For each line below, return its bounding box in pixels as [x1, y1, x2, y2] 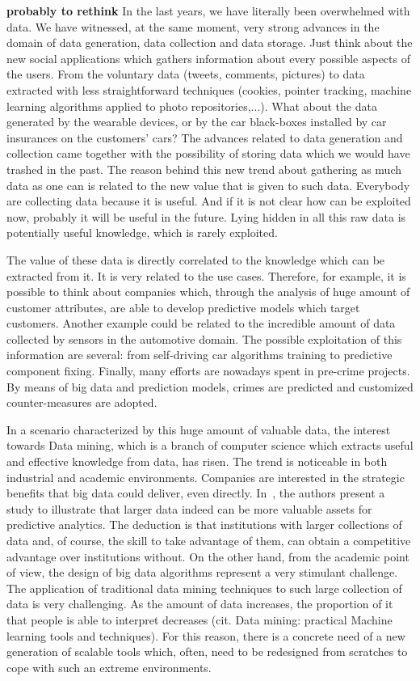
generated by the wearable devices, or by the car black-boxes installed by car [6, 113, 387, 130]
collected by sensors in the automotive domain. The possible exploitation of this [6, 330, 402, 347]
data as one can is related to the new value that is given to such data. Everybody [6, 176, 410, 193]
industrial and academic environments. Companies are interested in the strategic [6, 468, 405, 485]
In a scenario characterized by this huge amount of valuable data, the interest [6, 421, 391, 438]
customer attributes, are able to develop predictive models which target [6, 298, 360, 315]
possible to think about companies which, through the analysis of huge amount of [6, 283, 410, 300]
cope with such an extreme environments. [6, 658, 212, 675]
